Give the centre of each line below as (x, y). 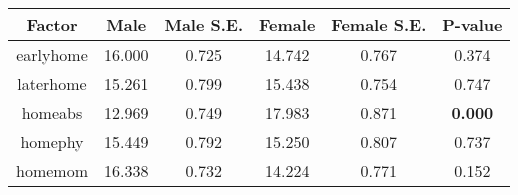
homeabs (52, 112)
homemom (52, 170)
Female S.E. (379, 24)
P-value (472, 24)
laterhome (52, 83)
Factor (52, 24)
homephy (52, 141)
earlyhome (52, 54)
